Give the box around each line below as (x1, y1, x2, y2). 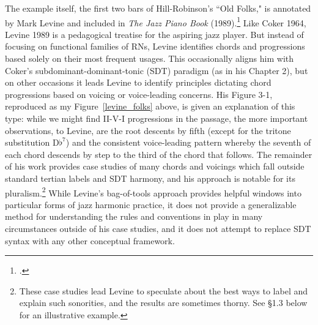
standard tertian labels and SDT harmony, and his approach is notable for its (5, 171, 295, 184)
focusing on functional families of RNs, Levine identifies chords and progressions (5, 40, 305, 53)
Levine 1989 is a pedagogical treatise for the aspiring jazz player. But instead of (5, 28, 304, 40)
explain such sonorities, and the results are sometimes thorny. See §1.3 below (19, 296, 308, 309)
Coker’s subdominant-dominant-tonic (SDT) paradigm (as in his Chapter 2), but (5, 64, 308, 77)
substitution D (5, 136, 59, 149)
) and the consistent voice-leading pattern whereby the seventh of (65, 136, 311, 149)
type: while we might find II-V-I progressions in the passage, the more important (5, 112, 308, 124)
